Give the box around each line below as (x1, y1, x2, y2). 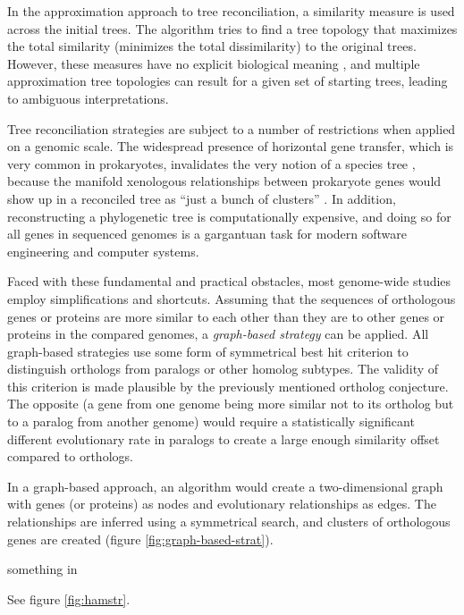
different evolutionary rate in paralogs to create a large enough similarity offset (7, 429, 440, 448)
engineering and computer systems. (7, 241, 199, 260)
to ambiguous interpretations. (7, 88, 169, 107)
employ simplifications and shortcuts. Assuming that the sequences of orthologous (7, 289, 456, 307)
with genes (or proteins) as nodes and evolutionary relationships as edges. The (7, 494, 436, 513)
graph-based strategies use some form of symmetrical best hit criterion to (7, 341, 409, 360)
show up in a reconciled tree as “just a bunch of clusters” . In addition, (7, 189, 396, 207)
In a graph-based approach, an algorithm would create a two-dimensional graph (7, 476, 443, 495)
